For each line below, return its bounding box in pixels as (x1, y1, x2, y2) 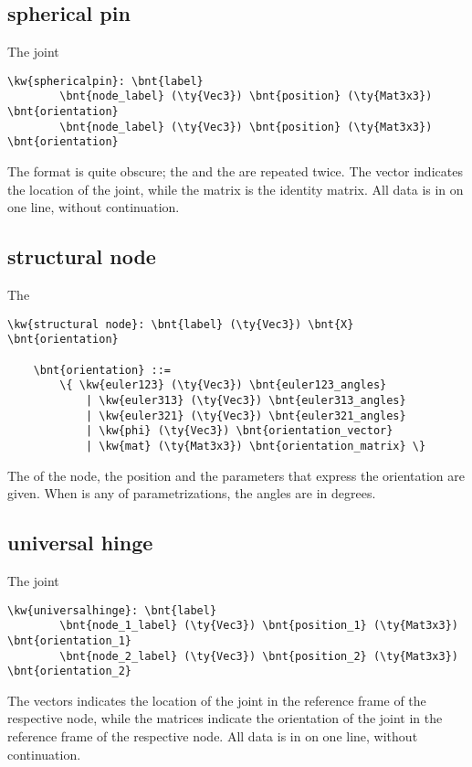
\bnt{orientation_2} (7, 665, 132, 678)
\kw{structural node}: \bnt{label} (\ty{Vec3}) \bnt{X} (7, 317, 354, 331)
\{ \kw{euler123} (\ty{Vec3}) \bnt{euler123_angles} (59, 378, 387, 392)
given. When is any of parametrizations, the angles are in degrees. (7, 484, 376, 503)
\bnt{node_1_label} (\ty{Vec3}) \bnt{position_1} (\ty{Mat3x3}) (59, 619, 458, 633)
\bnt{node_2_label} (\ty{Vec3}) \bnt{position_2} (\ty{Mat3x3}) (59, 649, 458, 663)
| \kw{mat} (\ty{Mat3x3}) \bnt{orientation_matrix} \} (85, 439, 426, 453)
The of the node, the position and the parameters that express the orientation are (7, 465, 466, 485)
